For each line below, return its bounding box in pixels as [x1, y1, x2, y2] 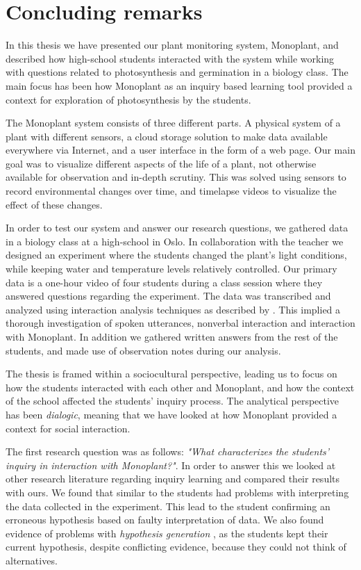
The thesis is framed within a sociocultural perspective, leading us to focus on [6, 366, 337, 381]
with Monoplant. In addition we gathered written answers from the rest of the [6, 329, 338, 343]
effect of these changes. [6, 197, 103, 211]
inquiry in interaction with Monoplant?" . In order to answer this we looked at [6, 457, 336, 472]
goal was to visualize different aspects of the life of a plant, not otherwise [6, 156, 317, 170]
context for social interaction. [6, 421, 131, 435]
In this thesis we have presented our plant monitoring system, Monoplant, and [6, 38, 339, 52]
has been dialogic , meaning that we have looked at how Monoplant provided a [6, 407, 337, 421]
